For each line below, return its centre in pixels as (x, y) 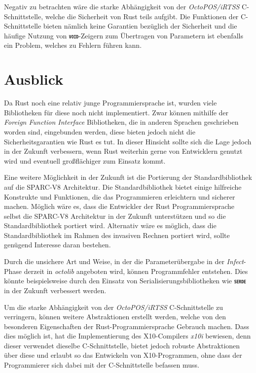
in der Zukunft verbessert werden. (55, 290)
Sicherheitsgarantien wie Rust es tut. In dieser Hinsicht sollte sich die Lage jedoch (128, 141)
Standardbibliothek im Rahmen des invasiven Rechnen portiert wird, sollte (117, 235)
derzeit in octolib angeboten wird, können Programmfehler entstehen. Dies (136, 271)
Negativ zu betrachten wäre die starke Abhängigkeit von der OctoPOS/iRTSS (122, 6)
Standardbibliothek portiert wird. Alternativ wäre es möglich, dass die (110, 225)
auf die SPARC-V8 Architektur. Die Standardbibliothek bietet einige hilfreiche (123, 186)
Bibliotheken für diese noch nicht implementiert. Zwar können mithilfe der (116, 112)
